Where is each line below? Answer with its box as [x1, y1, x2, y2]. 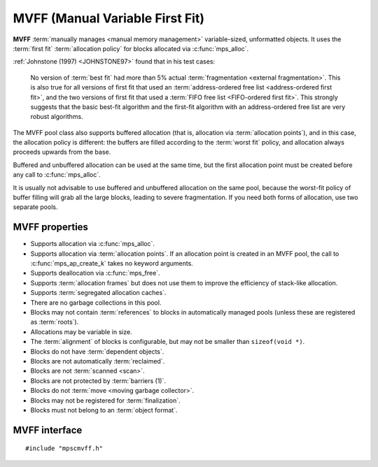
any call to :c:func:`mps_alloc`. [13, 171, 101, 179]
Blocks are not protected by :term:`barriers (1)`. [30, 376, 166, 385]
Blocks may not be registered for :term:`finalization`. [30, 396, 181, 405]
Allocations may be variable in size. [30, 327, 132, 336]
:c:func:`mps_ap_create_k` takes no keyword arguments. [30, 259, 194, 268]
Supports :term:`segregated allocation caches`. [30, 289, 167, 297]
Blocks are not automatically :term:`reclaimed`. [30, 357, 165, 365]
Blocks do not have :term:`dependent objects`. [30, 347, 164, 356]
